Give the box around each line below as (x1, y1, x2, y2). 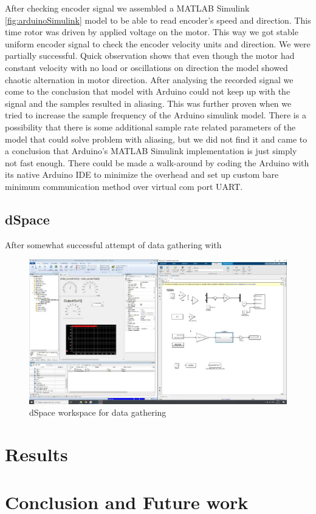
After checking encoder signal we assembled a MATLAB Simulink (5, 2, 250, 14)
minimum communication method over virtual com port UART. (5, 180, 243, 192)
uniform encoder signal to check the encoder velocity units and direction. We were (5, 37, 311, 50)
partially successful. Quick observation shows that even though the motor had (5, 49, 295, 62)
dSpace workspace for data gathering (29, 406, 167, 419)
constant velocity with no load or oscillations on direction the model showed (5, 61, 288, 73)
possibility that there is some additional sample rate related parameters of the (5, 120, 296, 133)
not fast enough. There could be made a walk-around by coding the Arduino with (5, 156, 309, 169)
